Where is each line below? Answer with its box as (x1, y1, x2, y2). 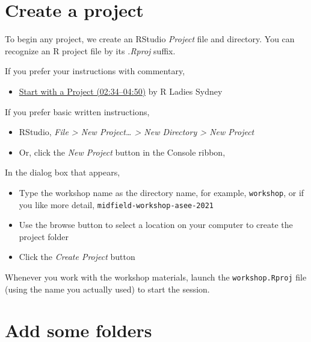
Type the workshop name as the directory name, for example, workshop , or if (19, 186, 304, 198)
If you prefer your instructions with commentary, (5, 65, 185, 77)
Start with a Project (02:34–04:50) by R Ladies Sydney (19, 84, 223, 97)
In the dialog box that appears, (5, 166, 120, 179)
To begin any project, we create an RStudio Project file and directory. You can (5, 33, 295, 45)
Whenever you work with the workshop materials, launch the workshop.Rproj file (5, 270, 307, 283)
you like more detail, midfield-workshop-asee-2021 (19, 198, 214, 211)
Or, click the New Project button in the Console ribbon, (19, 145, 226, 158)
